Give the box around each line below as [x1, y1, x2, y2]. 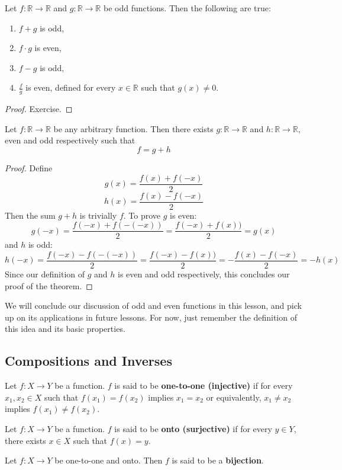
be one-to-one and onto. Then [54, 454, 163, 466]
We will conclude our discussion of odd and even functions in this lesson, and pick [5, 299, 302, 312]
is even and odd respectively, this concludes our [118, 268, 290, 280]
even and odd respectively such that [5, 134, 135, 146]
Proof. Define [5, 161, 53, 174]
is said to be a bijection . [172, 454, 264, 466]
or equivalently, [206, 391, 262, 403]
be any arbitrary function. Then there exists [53, 122, 214, 135]
